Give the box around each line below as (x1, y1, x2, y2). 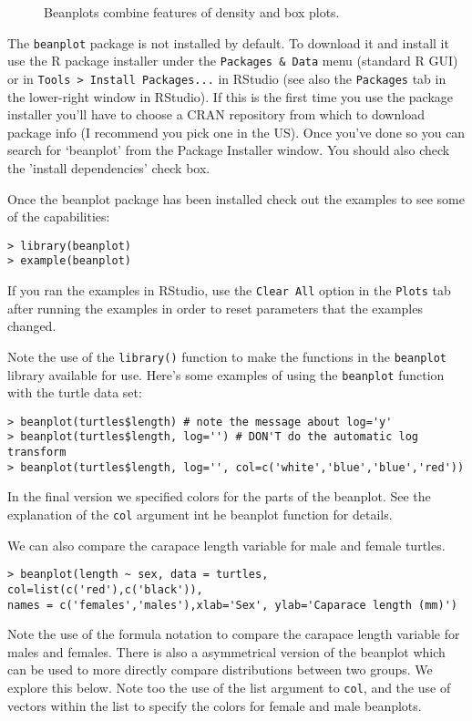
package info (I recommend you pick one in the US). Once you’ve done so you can (7, 122, 466, 141)
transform (7, 446, 67, 459)
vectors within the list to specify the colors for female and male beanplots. (7, 695, 422, 715)
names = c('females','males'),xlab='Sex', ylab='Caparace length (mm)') (7, 598, 457, 612)
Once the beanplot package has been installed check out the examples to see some (7, 189, 465, 208)
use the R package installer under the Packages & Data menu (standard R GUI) (7, 51, 458, 70)
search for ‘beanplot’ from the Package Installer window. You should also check (7, 140, 450, 160)
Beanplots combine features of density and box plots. (44, 3, 340, 21)
